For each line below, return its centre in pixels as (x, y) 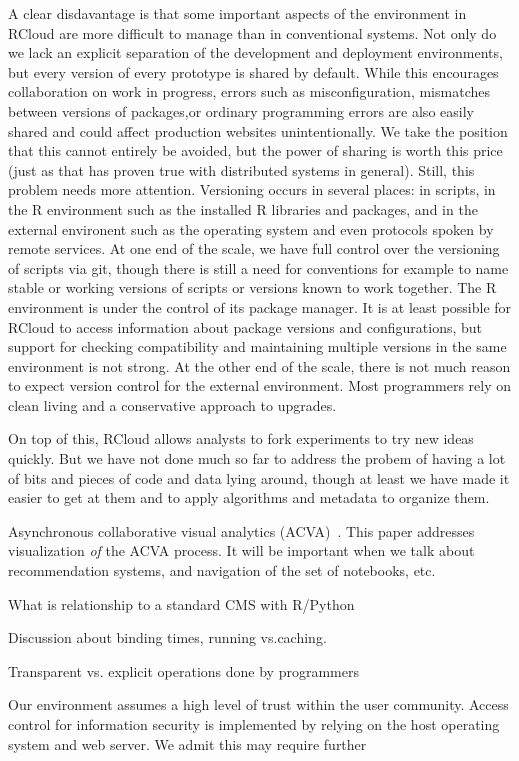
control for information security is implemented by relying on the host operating (254, 724)
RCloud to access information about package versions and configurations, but (245, 326)
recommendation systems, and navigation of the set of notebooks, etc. (222, 570)
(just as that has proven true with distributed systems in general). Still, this (241, 169)
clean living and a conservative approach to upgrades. (172, 404)
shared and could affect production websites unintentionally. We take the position (258, 130)
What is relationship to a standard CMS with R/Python (181, 603)
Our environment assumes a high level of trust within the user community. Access (258, 704)
